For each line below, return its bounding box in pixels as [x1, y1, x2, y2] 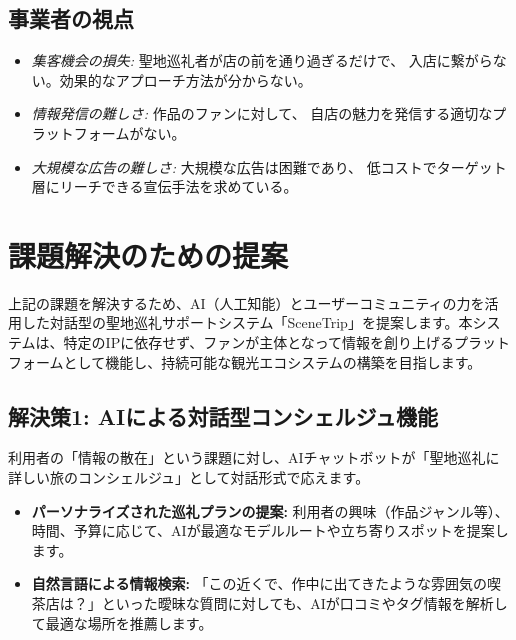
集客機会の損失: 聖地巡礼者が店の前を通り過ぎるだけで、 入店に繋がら [31, 50, 493, 71]
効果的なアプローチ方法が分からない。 [59, 69, 312, 90]
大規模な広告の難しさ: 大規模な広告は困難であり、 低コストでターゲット [31, 156, 507, 177]
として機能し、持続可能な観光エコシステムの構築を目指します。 [63, 351, 482, 372]
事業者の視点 [8, 3, 134, 34]
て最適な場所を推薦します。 [31, 612, 213, 633]
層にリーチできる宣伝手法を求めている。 [31, 176, 298, 197]
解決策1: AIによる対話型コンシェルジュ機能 [8, 400, 439, 431]
